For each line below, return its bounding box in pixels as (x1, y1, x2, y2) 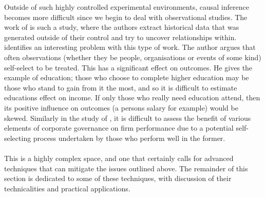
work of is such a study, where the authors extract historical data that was (4, 22, 239, 32)
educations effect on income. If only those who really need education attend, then (4, 92, 260, 103)
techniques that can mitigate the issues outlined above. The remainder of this (4, 163, 248, 173)
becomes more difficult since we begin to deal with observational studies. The (4, 11, 248, 22)
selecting (4, 132, 31, 143)
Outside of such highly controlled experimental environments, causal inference (4, 2, 249, 12)
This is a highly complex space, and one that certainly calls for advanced (4, 152, 234, 163)
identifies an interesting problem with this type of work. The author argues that (4, 42, 256, 52)
